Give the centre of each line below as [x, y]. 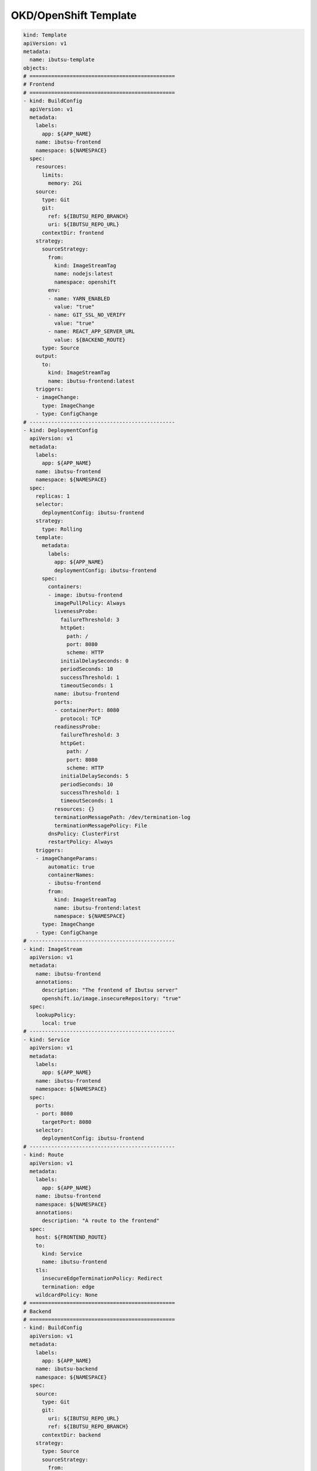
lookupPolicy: [56, 1015]
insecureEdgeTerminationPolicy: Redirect [102, 1279]
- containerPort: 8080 [87, 710]
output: [47, 356]
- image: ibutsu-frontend [85, 595]
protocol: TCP [80, 718]
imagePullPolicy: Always [90, 603]
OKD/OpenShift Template [74, 15]
